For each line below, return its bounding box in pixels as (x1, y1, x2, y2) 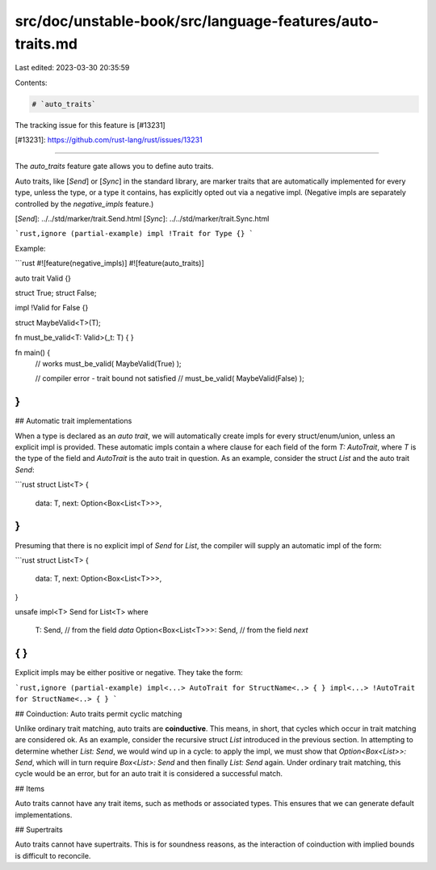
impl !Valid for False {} (15, 303, 89, 313)
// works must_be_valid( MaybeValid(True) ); (35, 358, 182, 368)
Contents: (15, 78, 48, 87)
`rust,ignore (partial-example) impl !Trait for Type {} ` (15, 229, 254, 239)
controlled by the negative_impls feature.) (15, 199, 154, 209)
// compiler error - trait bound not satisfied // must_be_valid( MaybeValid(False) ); (35, 374, 304, 383)
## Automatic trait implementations (15, 416, 132, 426)
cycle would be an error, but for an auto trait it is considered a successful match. (15, 769, 283, 779)
